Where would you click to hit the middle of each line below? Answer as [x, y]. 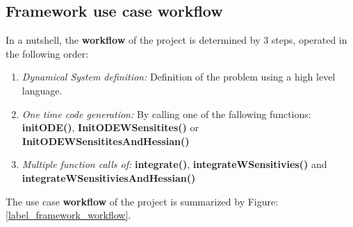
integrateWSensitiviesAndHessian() [109, 177]
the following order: [47, 53]
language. [42, 90]
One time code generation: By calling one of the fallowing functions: [166, 113]
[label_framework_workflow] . [68, 215]
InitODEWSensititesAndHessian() [106, 141]
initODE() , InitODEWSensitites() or [110, 127]
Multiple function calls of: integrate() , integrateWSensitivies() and [174, 164]
